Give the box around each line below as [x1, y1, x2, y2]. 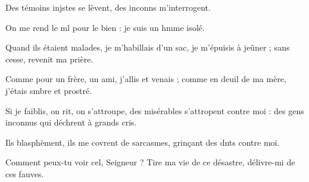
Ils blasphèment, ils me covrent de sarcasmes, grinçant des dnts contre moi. [5, 136, 280, 148]
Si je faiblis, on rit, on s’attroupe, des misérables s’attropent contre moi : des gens [5, 104, 304, 117]
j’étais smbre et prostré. [5, 84, 92, 96]
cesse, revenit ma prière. [5, 52, 93, 65]
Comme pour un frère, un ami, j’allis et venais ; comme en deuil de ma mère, [5, 73, 286, 85]
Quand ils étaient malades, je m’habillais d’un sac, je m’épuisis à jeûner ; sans [5, 41, 290, 54]
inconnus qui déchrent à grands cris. [5, 116, 137, 128]
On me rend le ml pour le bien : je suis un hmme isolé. [5, 21, 205, 33]
